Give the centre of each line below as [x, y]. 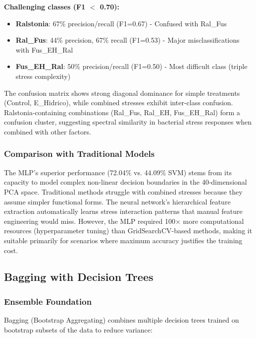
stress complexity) [43, 76]
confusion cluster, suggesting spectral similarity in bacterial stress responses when [128, 122]
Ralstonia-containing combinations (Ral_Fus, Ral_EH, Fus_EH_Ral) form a [122, 112]
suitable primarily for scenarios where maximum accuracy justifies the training [123, 240]
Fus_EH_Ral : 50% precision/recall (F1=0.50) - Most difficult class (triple [131, 66]
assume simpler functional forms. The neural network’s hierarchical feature [117, 201]
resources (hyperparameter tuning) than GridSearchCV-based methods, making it [128, 231]
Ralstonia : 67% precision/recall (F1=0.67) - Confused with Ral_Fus [121, 23]
